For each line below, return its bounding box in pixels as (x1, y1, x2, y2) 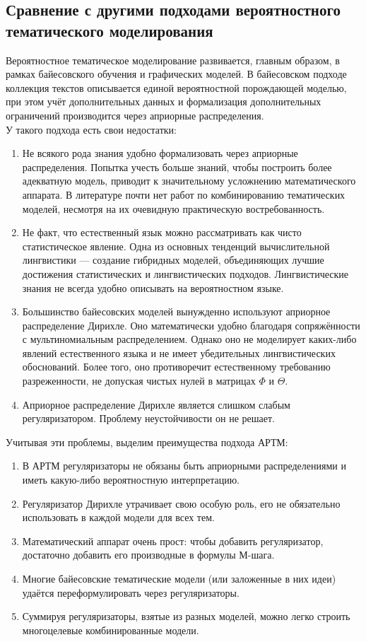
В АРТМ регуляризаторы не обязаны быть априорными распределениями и (22, 458, 346, 473)
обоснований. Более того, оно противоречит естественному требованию (22, 359, 331, 374)
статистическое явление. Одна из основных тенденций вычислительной (22, 238, 330, 253)
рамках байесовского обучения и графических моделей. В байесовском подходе (6, 66, 347, 81)
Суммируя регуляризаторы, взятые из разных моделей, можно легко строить (22, 609, 350, 624)
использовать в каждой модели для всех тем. (22, 510, 215, 525)
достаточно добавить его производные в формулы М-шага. (22, 547, 275, 562)
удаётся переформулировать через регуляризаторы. (22, 585, 240, 600)
